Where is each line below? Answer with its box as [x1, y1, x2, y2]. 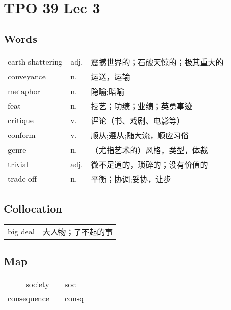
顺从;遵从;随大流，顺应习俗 [91, 129, 189, 141]
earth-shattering [8, 56, 63, 68]
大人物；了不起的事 [42, 226, 113, 237]
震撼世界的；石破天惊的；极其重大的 [91, 56, 224, 68]
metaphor [8, 85, 40, 97]
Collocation [4, 200, 62, 215]
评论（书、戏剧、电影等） [91, 115, 185, 126]
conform [8, 129, 36, 141]
